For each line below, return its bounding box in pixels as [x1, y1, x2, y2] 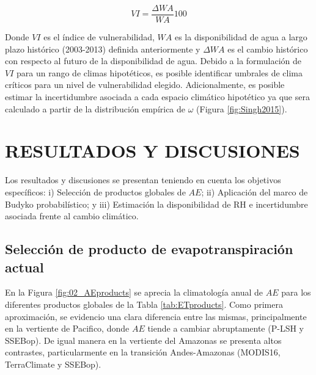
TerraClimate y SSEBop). [5, 357, 101, 370]
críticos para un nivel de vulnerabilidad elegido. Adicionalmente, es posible [5, 78, 285, 91]
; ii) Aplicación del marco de [201, 185, 308, 198]
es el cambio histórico [227, 42, 308, 55]
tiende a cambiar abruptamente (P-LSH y [147, 322, 304, 335]
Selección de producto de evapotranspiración [5, 239, 293, 258]
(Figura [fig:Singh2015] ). [196, 102, 287, 115]
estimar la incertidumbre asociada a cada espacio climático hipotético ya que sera [5, 90, 310, 103]
